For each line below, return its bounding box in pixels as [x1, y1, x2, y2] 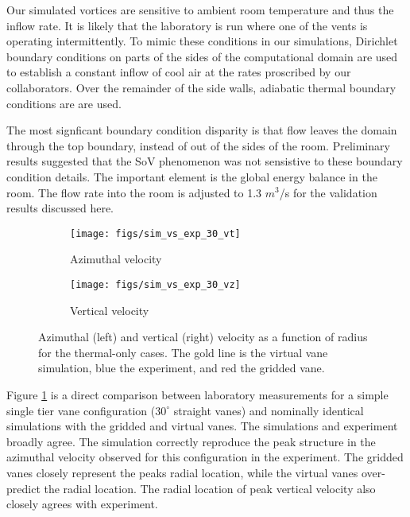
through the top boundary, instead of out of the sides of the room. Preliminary [6, 137, 390, 154]
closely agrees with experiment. [6, 496, 158, 512]
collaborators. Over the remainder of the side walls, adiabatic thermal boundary [6, 79, 396, 95]
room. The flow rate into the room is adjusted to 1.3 [6, 184, 262, 200]
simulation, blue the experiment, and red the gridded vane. [38, 360, 325, 376]
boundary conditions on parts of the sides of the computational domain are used [6, 48, 398, 64]
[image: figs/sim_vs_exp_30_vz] [70, 278, 241, 290]
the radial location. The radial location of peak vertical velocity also [44, 480, 376, 496]
